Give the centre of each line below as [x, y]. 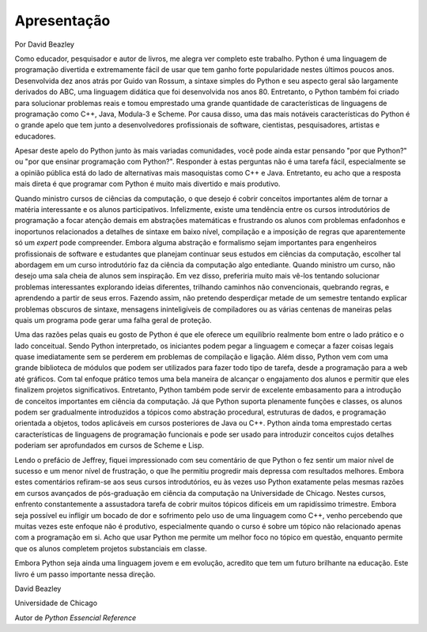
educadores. [35, 136]
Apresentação [62, 21]
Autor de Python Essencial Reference [76, 618]
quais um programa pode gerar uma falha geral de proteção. [113, 320]
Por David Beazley [45, 44]
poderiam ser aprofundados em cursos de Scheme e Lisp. [110, 445]
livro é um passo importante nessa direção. [85, 574]
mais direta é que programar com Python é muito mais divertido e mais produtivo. [147, 184]
